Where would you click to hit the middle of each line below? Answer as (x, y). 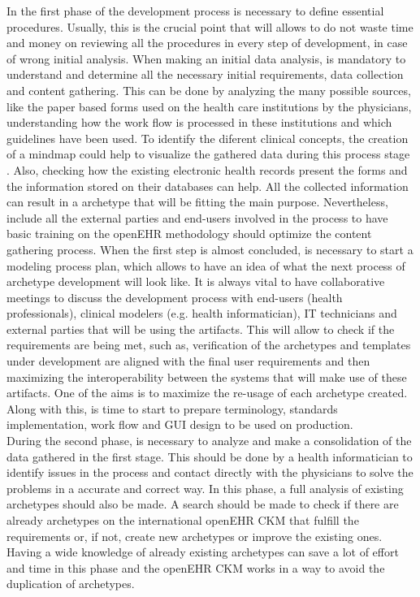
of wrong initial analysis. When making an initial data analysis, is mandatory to (206, 58)
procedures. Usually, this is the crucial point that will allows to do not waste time (210, 26)
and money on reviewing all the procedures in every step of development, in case (207, 43)
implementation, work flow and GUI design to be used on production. (180, 424)
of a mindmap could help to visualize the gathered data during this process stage (208, 154)
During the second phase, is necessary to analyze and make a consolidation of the (209, 441)
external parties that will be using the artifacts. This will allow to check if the (201, 329)
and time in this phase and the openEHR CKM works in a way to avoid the (196, 567)
